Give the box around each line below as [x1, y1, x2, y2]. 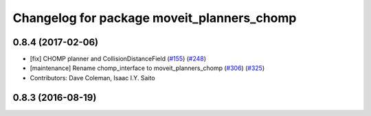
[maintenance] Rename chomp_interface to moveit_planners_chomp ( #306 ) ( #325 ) [30, 64, 265, 72]
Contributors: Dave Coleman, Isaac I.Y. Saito [30, 73, 155, 82]
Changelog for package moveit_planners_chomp [12, 10, 297, 25]
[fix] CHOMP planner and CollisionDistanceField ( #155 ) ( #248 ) [30, 55, 206, 63]
